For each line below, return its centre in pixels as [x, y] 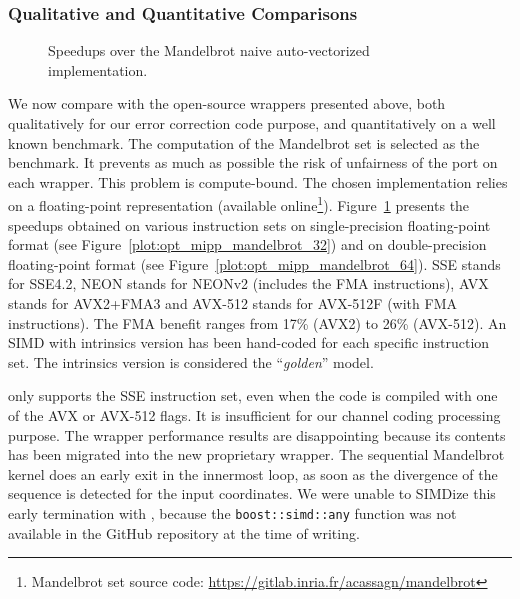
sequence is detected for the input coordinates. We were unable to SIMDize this [252, 493]
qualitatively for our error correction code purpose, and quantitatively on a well [252, 123]
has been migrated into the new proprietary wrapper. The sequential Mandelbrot [256, 454]
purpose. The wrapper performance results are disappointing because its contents [257, 434]
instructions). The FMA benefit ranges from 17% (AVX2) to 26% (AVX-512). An [257, 322]
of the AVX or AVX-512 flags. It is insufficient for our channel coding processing [254, 414]
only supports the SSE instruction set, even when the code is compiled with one [253, 395]
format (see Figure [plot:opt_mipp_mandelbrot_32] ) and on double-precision [247, 244]
